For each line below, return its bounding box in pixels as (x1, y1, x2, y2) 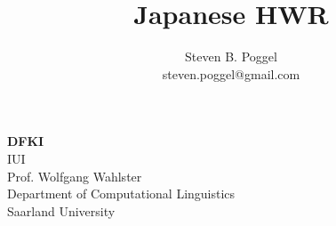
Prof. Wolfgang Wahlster (7, 166, 142, 185)
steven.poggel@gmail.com (162, 64, 300, 83)
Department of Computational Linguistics (7, 184, 236, 203)
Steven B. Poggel (185, 47, 277, 66)
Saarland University (7, 201, 116, 220)
